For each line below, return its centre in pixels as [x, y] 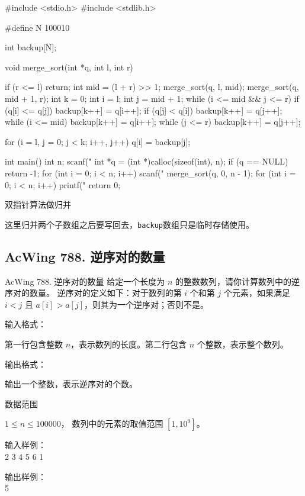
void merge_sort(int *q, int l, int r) [69, 67]
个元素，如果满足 [257, 293]
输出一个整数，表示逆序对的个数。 [71, 384]
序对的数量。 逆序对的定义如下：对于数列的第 [93, 293]
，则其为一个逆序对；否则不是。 [147, 304]
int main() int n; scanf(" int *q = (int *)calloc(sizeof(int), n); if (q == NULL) [147, 161]
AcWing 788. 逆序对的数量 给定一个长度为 [85, 281]
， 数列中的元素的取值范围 [112, 423]
